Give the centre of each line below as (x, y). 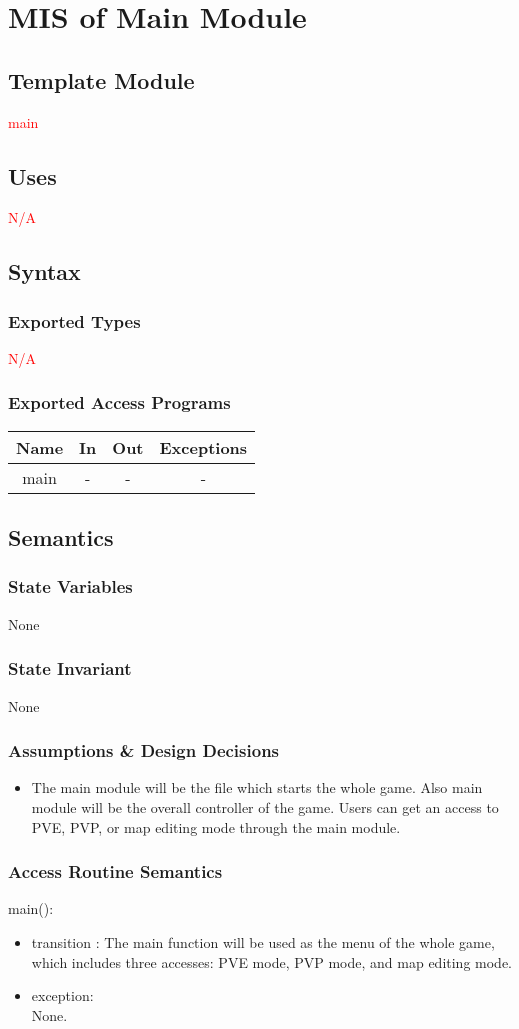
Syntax (44, 271)
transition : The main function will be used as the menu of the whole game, (263, 942)
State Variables (70, 586)
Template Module (101, 79)
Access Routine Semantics (115, 871)
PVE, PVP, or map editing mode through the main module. (216, 826)
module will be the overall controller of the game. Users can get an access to (265, 807)
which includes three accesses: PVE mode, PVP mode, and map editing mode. (272, 961)
